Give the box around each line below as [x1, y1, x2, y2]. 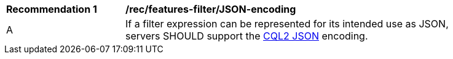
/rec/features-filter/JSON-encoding [125, 3, 296, 15]
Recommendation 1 [6, 3, 97, 15]
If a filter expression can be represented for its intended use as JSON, [125, 18, 449, 30]
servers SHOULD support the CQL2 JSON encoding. [125, 30, 368, 42]
